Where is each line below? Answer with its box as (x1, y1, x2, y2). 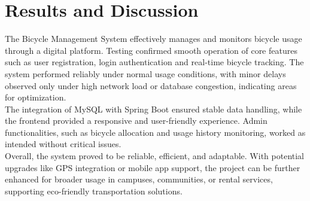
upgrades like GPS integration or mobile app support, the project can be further (5, 161, 300, 173)
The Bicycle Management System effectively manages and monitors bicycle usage (5, 32, 302, 45)
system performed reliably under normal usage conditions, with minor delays (5, 67, 286, 80)
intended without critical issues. (5, 138, 121, 150)
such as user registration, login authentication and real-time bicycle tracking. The (5, 56, 304, 68)
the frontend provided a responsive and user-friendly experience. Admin (5, 114, 268, 127)
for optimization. (5, 91, 66, 103)
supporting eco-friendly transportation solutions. (5, 184, 183, 197)
